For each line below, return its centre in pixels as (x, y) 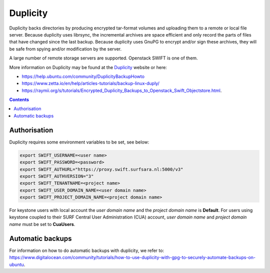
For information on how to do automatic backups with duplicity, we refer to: (87, 250)
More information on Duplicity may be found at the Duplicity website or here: (88, 67)
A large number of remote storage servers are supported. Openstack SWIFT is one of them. (103, 58)
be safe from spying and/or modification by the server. (65, 49)
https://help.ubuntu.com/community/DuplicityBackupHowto (83, 76)
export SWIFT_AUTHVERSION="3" (57, 176)
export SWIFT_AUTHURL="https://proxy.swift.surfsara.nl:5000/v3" (101, 169)
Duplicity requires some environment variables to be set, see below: (79, 142)
